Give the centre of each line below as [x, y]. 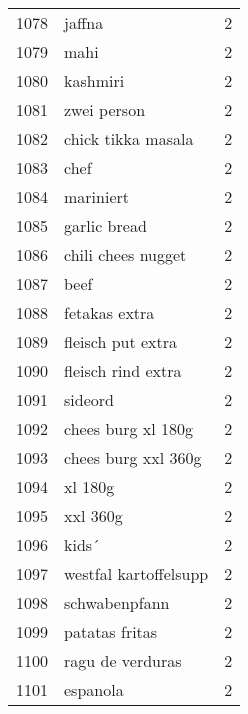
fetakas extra [109, 312]
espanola [94, 689]
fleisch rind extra [123, 370]
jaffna [84, 22]
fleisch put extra [121, 341]
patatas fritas [111, 631]
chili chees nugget [125, 254]
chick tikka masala [129, 138]
